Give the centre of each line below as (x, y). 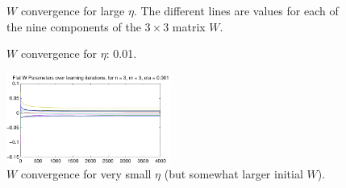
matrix (189, 26)
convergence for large (73, 10)
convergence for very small (86, 174)
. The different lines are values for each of (236, 10)
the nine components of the (74, 26)
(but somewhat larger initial (233, 174)
